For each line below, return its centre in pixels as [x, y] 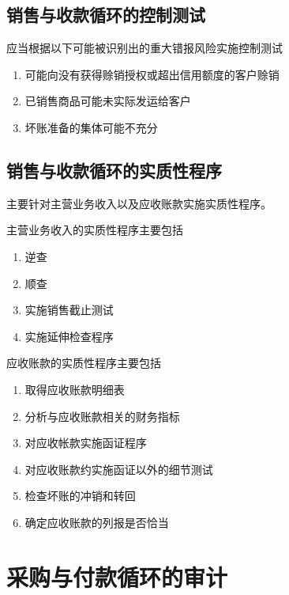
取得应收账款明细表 [75, 389]
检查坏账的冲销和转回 [80, 496]
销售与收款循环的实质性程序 [114, 170]
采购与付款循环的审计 [117, 576]
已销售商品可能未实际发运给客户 [108, 101]
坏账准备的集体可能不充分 [91, 127]
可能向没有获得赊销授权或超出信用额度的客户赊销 [152, 74]
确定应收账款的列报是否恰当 [97, 522]
